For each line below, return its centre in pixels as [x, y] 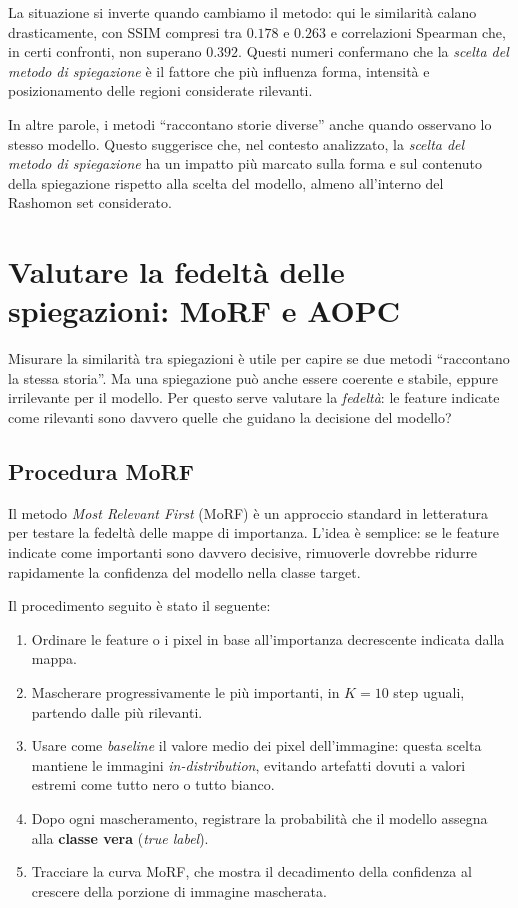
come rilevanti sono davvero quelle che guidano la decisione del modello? [230, 417]
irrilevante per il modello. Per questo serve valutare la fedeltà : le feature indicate [254, 397]
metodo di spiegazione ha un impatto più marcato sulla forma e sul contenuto [245, 163]
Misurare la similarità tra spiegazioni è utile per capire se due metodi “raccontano [259, 358]
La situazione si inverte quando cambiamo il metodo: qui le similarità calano [242, 12]
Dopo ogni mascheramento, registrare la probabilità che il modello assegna [259, 817]
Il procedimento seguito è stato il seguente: [139, 605]
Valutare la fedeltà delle [176, 271]
